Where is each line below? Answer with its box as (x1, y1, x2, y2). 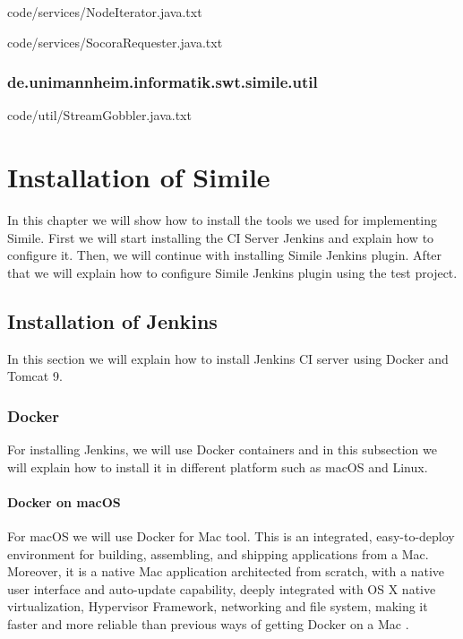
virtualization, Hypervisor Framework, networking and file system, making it (7, 597, 428, 616)
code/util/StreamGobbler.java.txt (7, 106, 192, 125)
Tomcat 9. (7, 367, 63, 385)
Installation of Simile (7, 159, 270, 195)
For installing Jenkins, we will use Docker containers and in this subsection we (7, 440, 437, 459)
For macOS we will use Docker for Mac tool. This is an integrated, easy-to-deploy (7, 527, 455, 546)
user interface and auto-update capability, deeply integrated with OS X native (7, 579, 436, 598)
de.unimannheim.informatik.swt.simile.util (7, 71, 318, 93)
